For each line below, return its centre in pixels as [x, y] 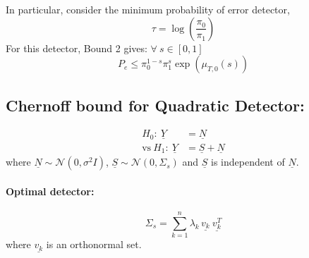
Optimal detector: [50, 191]
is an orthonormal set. [94, 244]
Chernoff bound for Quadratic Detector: [155, 105]
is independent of [248, 162]
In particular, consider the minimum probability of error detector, [148, 9]
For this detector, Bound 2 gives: [77, 48]
